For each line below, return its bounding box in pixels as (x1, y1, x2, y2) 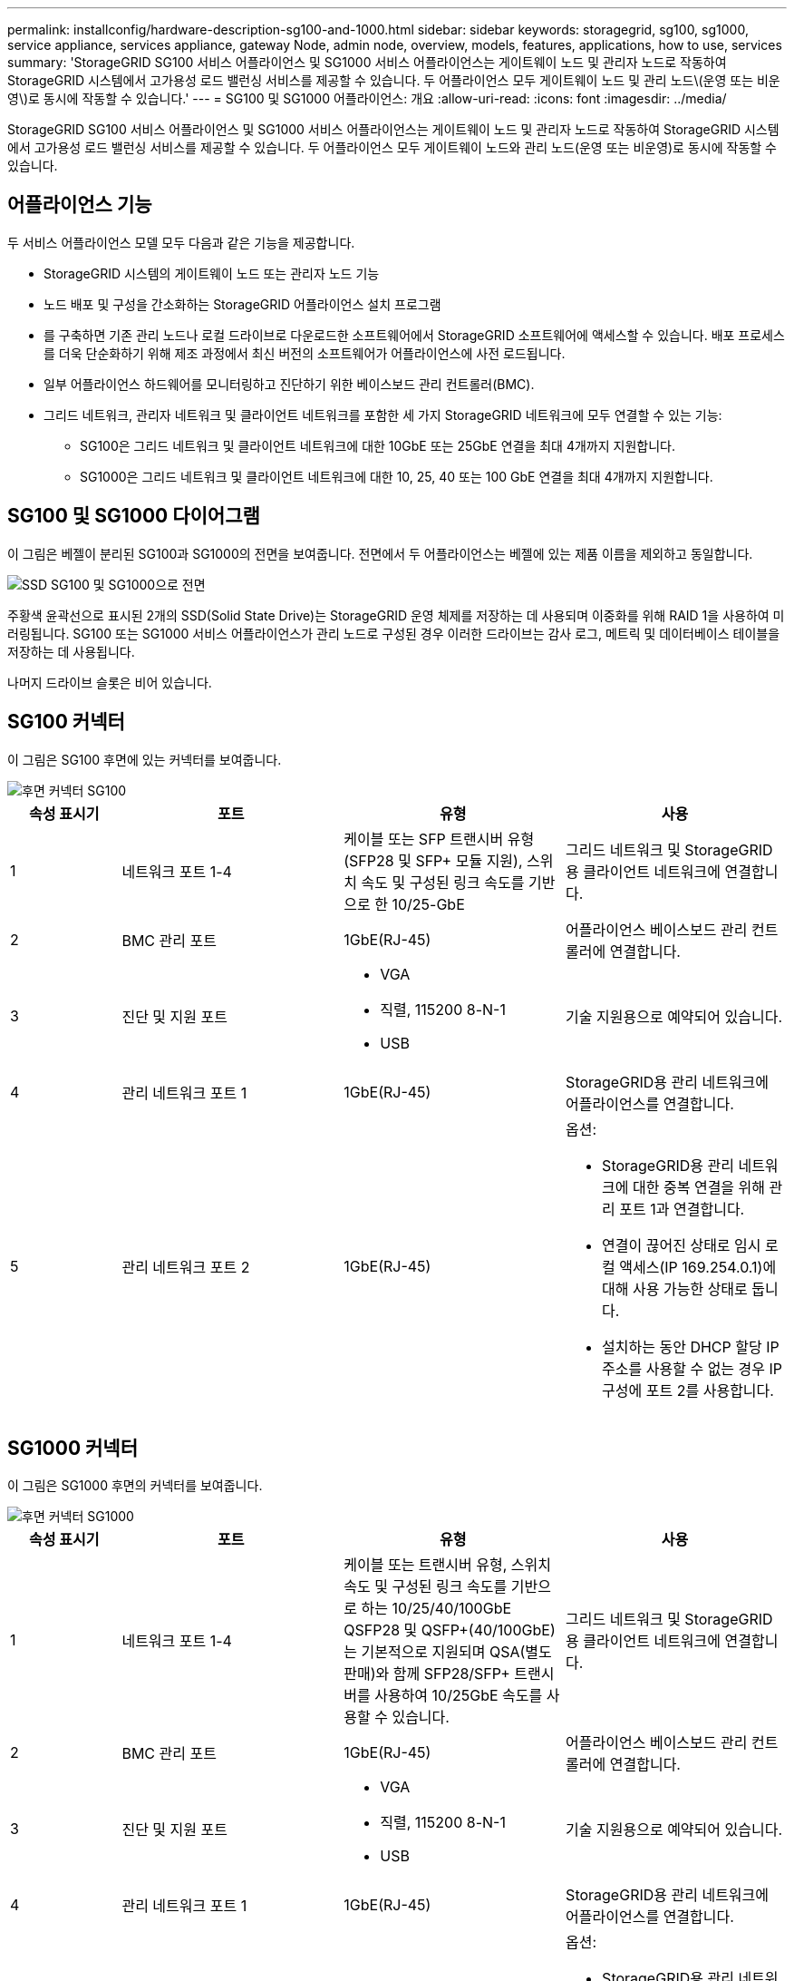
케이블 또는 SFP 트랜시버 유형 (344, 829, 535, 848)
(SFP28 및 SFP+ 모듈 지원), (344, 851, 523, 870)
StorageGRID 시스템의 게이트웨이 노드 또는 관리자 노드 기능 (44, 265, 380, 281)
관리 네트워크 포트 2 (121, 1257, 250, 1276)
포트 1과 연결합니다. (619, 1199, 745, 1218)
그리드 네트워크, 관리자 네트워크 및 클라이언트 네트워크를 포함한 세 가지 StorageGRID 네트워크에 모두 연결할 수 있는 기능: (44, 406, 722, 423)
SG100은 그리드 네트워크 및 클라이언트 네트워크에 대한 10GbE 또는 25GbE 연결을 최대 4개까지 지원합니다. (80, 437, 675, 454)
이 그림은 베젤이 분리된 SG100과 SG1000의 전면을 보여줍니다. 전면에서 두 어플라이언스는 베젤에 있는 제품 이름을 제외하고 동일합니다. (7, 545, 753, 561)
